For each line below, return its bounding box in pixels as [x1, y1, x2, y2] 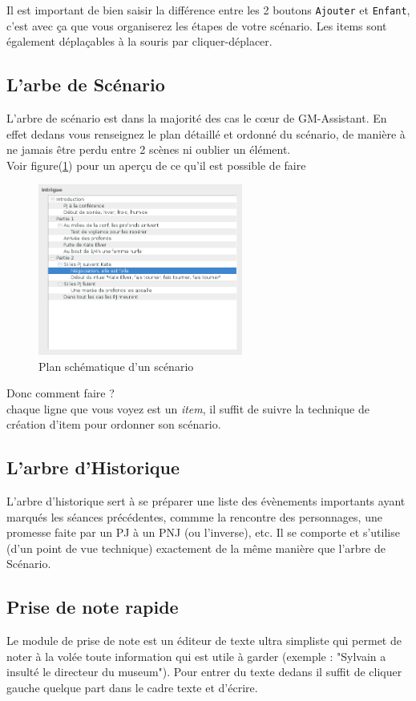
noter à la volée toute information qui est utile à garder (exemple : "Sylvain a [6, 647, 386, 664]
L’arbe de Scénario [6, 72, 165, 97]
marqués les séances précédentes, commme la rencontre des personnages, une [6, 508, 382, 525]
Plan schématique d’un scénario [38, 357, 194, 374]
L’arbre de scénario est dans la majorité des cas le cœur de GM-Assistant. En [6, 110, 387, 127]
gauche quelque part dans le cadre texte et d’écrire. [6, 679, 258, 696]
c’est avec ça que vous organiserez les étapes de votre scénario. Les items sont [6, 17, 387, 34]
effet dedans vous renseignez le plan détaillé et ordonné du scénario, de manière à [6, 125, 406, 142]
